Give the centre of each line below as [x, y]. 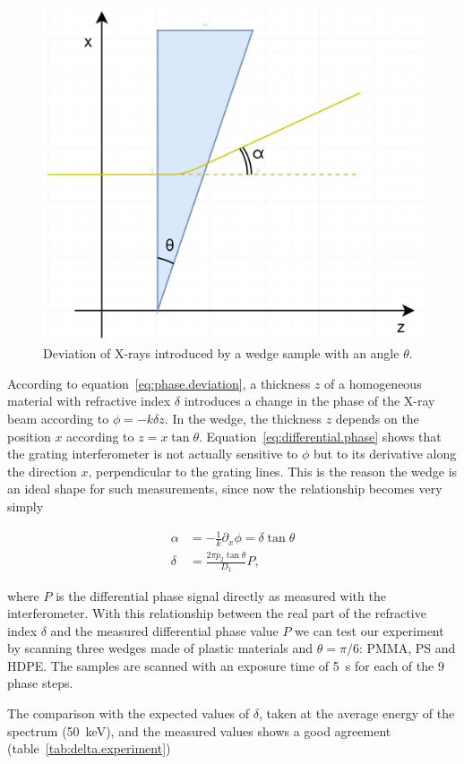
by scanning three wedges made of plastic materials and [160, 648]
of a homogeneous [373, 383]
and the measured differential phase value [164, 630]
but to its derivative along [385, 454]
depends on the [377, 419]
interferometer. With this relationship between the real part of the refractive [217, 613]
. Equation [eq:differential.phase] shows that [320, 436]
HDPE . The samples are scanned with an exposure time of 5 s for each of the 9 [226, 665]
